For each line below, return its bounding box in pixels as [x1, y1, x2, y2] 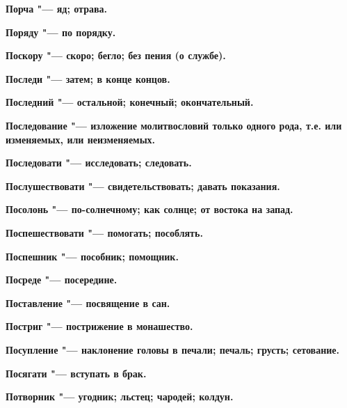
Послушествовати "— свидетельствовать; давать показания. [6, 178, 280, 193]
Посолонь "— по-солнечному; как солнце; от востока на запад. [6, 202, 293, 217]
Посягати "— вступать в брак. [6, 366, 147, 380]
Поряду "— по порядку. [6, 24, 116, 39]
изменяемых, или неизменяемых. [6, 132, 156, 146]
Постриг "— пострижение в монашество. [6, 319, 193, 334]
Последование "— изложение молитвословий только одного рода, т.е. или [6, 118, 342, 132]
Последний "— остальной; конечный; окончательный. [6, 95, 254, 109]
